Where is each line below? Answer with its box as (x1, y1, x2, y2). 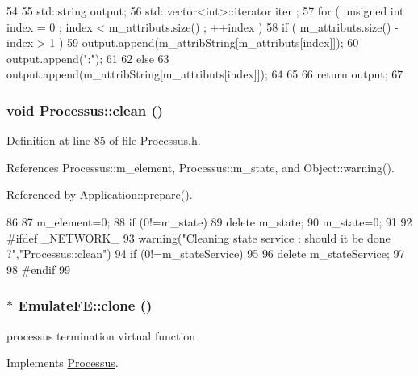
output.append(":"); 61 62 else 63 (6, 49, 169, 66)
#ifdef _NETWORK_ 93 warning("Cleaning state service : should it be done (6, 229, 391, 246)
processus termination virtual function (6, 327, 196, 344)
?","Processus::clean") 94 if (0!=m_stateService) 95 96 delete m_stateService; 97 (6, 245, 405, 262)
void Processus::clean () (6, 99, 164, 120)
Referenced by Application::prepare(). (6, 186, 193, 203)
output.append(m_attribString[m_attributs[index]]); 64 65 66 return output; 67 (6, 65, 403, 82)
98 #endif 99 (6, 260, 70, 277)
